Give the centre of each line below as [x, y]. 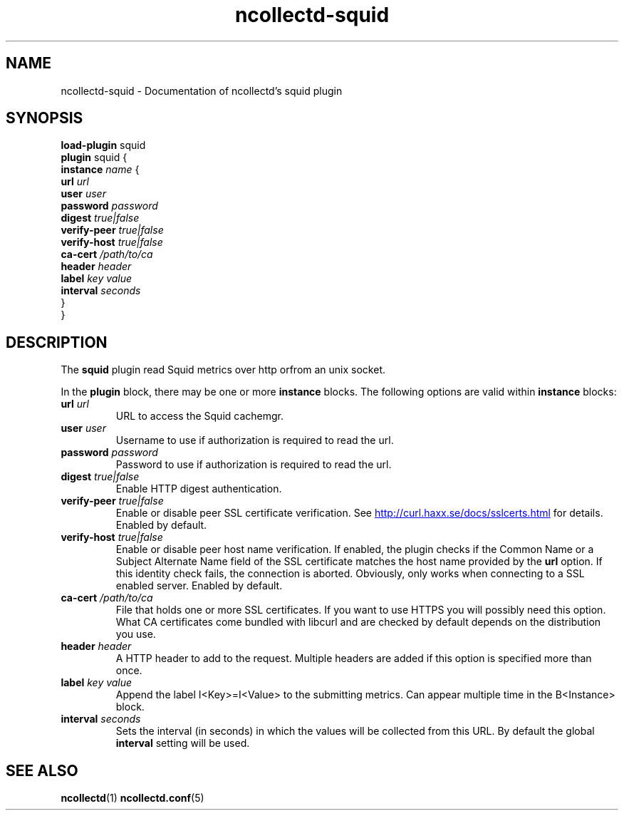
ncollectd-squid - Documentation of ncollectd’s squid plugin [202, 91]
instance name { [100, 170]
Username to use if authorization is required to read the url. [255, 440]
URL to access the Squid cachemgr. [199, 416]
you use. [136, 634]
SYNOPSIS [45, 118]
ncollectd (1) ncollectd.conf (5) [132, 798]
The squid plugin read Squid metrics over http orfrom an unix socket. [223, 370]
